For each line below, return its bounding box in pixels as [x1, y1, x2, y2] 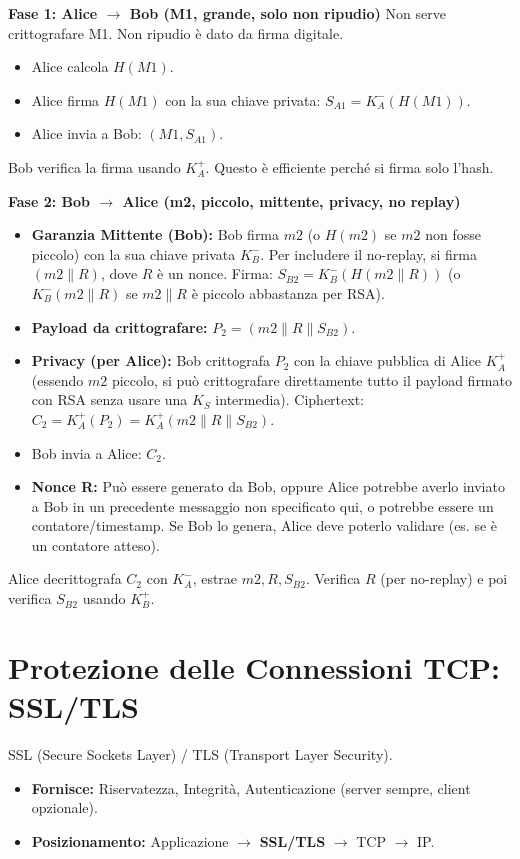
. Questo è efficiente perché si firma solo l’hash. [205, 156, 494, 177]
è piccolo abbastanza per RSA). [191, 282, 385, 303]
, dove [100, 263, 138, 284]
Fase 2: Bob [8, 190, 91, 211]
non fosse [425, 224, 481, 245]
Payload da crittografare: [31, 316, 208, 337]
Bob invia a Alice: [31, 442, 142, 463]
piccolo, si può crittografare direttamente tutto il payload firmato [111, 369, 512, 390]
